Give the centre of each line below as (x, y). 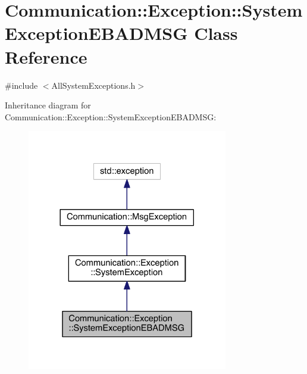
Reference (46, 56)
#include (21, 85)
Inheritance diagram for (48, 105)
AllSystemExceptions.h (93, 85)
